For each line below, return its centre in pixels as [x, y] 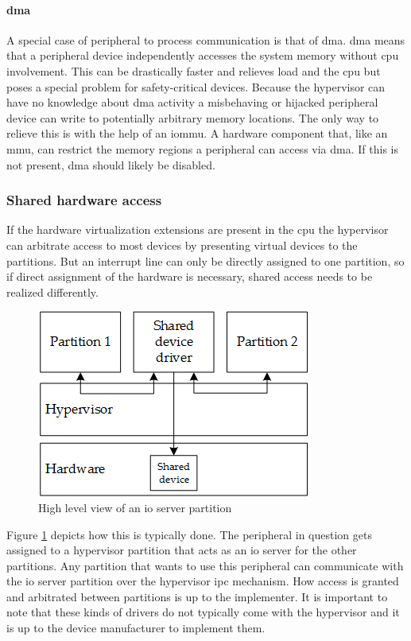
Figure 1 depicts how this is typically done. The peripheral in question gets [189, 534]
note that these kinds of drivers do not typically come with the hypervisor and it [203, 612]
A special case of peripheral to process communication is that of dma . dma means [206, 39]
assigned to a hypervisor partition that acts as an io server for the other [182, 550]
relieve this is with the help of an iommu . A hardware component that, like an [197, 133]
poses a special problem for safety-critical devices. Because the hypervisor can [196, 86]
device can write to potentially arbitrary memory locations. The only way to [193, 117]
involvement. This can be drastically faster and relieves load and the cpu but [194, 70]
